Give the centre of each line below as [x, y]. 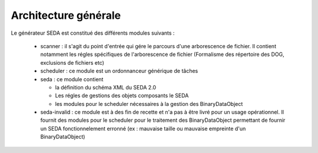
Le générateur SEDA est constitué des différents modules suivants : [93, 33]
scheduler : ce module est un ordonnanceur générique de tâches [119, 71]
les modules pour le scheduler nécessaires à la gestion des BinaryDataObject [149, 104]
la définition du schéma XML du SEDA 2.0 [105, 87]
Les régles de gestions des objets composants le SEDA [122, 96]
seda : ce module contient [72, 79]
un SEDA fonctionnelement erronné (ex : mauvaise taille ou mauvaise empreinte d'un [143, 128]
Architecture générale [66, 15]
